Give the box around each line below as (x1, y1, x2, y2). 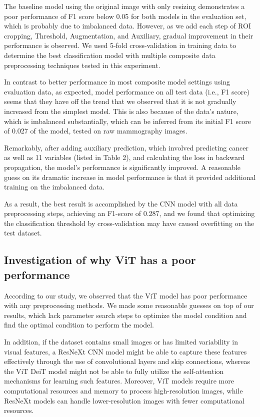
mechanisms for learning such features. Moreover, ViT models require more (4, 375, 234, 386)
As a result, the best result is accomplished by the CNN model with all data (4, 198, 238, 208)
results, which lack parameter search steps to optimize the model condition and (4, 309, 247, 320)
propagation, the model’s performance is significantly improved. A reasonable (4, 161, 241, 172)
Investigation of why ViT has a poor (4, 252, 196, 267)
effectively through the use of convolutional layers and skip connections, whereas (4, 356, 250, 366)
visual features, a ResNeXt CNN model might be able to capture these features (4, 346, 247, 356)
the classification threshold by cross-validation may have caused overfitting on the (4, 217, 254, 228)
